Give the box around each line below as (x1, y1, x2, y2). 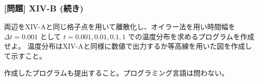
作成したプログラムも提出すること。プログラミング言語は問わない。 (4, 67, 229, 78)
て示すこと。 (4, 51, 46, 61)
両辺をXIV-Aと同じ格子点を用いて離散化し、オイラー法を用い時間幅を (4, 21, 235, 32)
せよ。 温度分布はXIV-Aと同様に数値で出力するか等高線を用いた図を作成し (4, 41, 252, 51)
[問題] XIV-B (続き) (4, 1, 84, 14)
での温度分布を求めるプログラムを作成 (128, 31, 254, 41)
